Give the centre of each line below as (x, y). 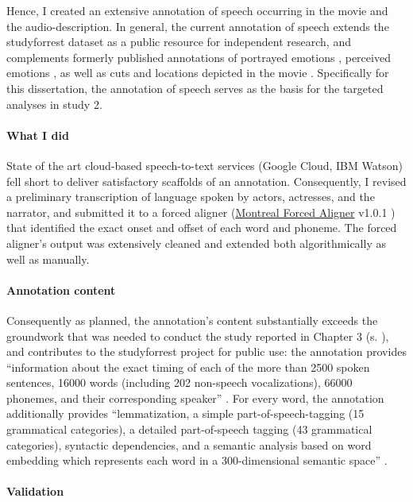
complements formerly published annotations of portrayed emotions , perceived (199, 57)
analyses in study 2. (54, 104)
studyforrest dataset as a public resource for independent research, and (179, 42)
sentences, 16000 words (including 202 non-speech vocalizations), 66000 (179, 382)
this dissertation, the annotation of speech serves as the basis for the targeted (195, 88)
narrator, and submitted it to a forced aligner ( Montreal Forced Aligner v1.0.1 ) (201, 212)
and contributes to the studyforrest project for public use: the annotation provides (206, 351)
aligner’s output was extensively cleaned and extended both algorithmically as (196, 243)
